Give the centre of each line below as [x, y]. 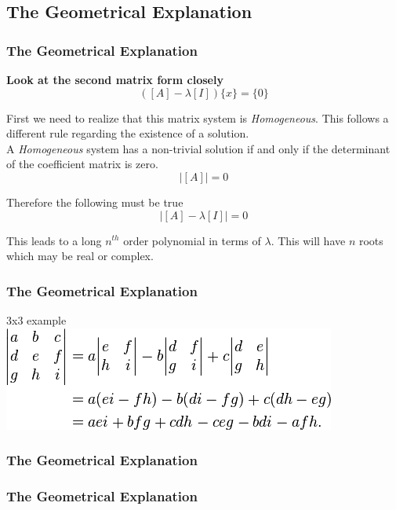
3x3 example [36, 319]
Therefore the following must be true [95, 202]
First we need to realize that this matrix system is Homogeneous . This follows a [198, 117]
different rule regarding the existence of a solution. [128, 133]
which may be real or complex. [80, 256]
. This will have [308, 240]
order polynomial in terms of [192, 240]
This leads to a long [54, 240]
